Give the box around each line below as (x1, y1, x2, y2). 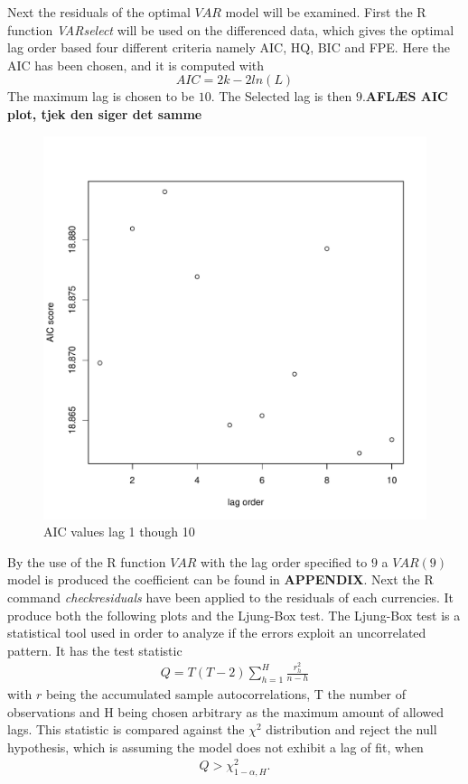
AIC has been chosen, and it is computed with (7, 55, 265, 74)
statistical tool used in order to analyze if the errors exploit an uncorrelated (7, 623, 426, 642)
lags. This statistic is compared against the (7, 720, 245, 739)
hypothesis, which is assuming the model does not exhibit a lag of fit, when (7, 737, 424, 756)
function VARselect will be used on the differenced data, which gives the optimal (7, 20, 454, 39)
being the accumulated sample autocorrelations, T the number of (45, 685, 406, 704)
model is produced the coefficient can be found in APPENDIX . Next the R (7, 570, 434, 589)
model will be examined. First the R (225, 3, 426, 21)
